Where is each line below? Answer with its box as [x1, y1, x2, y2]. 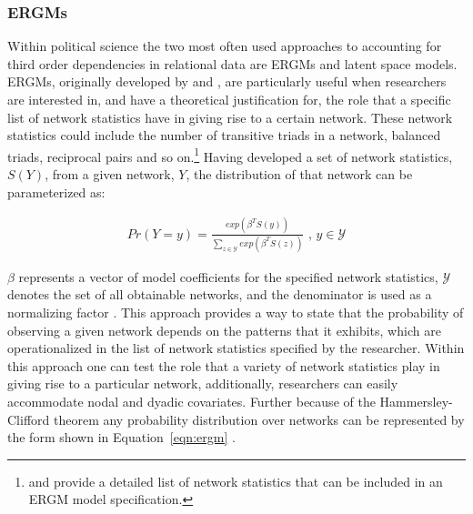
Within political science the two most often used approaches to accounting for [7, 36, 442, 55]
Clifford [7, 409, 50, 428]
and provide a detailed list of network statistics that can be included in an [28, 471, 443, 490]
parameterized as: [7, 182, 106, 201]
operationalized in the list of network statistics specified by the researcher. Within [7, 338, 465, 358]
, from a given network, [45, 165, 175, 184]
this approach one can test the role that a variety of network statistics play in [7, 356, 440, 375]
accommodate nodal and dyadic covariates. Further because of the [7, 392, 376, 411]
